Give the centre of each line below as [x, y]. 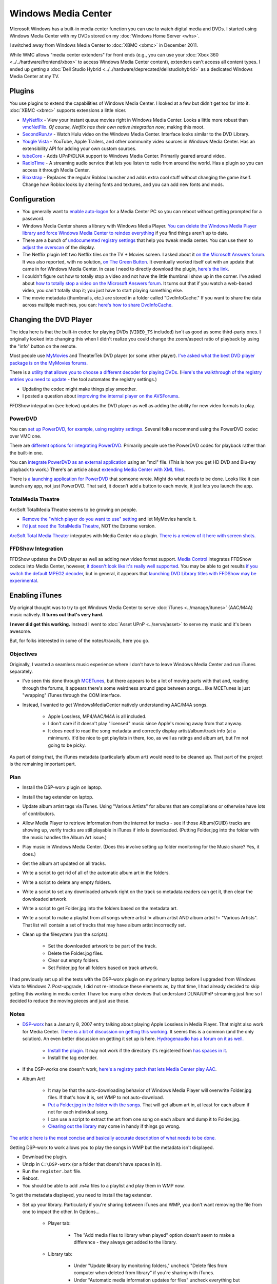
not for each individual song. [78, 1112]
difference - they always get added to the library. [125, 1242]
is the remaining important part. [43, 764]
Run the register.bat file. [52, 1171]
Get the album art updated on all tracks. [64, 863]
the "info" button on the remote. [43, 346]
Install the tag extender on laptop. [58, 797]
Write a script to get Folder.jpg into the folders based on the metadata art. [100, 908]
